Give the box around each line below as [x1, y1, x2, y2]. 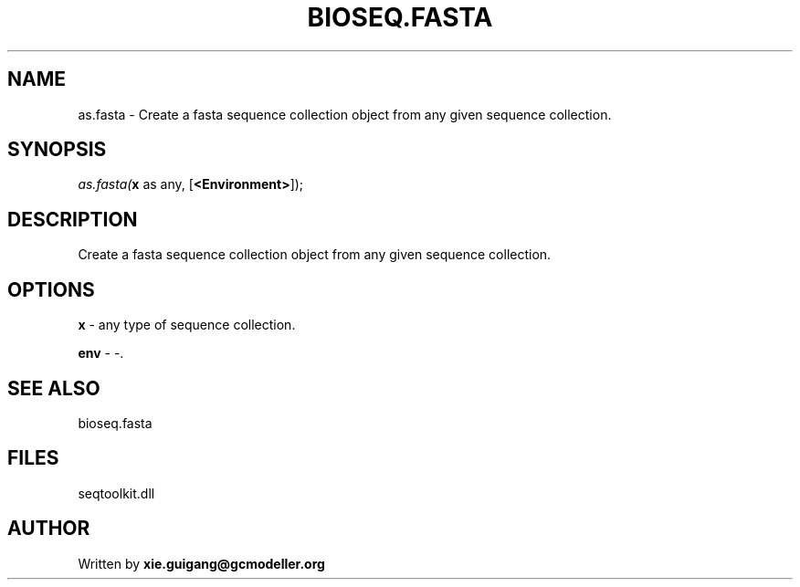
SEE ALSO [7, 376, 100, 400]
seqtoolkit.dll [78, 485, 155, 501]
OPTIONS [7, 278, 95, 301]
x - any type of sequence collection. [78, 317, 296, 333]
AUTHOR [7, 517, 90, 540]
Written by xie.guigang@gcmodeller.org [78, 555, 325, 571]
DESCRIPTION [7, 207, 138, 231]
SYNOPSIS [7, 138, 107, 162]
